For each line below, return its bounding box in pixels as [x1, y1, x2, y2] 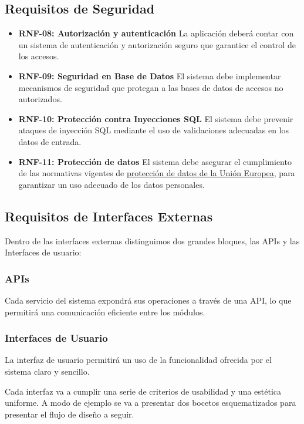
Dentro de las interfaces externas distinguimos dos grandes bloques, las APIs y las [5, 234, 300, 247]
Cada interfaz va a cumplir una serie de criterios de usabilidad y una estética [5, 385, 282, 397]
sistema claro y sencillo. [5, 365, 90, 377]
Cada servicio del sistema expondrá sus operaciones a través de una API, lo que [5, 294, 292, 306]
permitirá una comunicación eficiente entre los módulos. [5, 305, 205, 318]
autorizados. [18, 93, 62, 105]
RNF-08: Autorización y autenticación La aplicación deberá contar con [18, 27, 294, 39]
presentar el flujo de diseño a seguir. [5, 408, 134, 420]
